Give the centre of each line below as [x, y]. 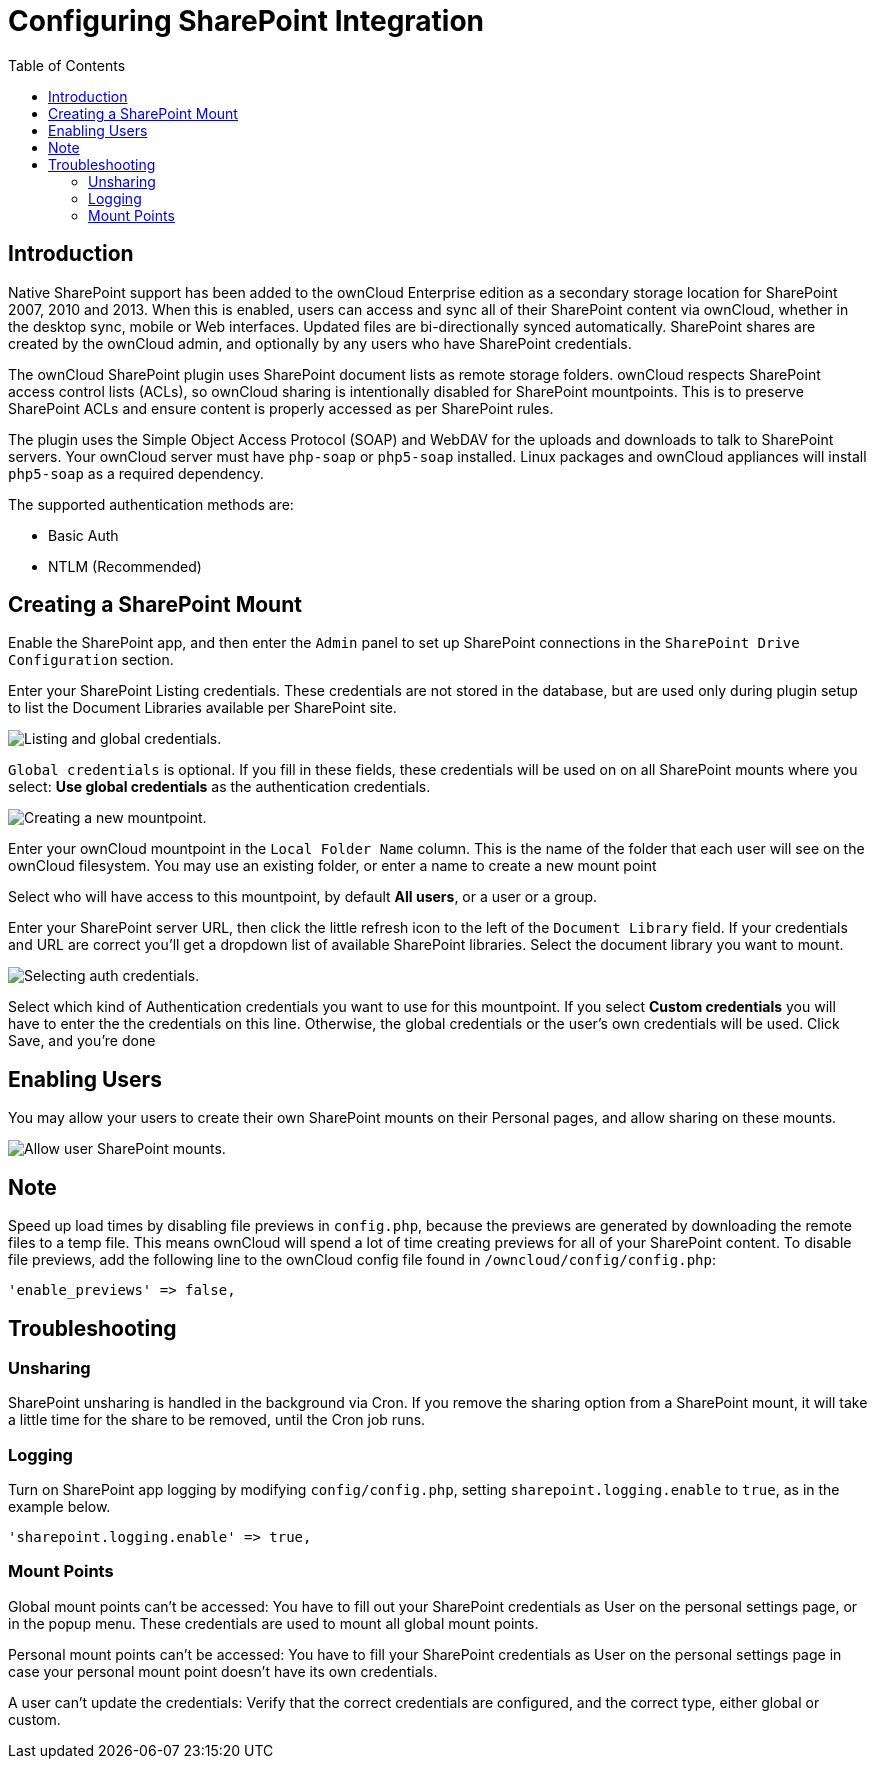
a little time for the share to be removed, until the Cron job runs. [217, 1420]
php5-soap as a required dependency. [136, 473]
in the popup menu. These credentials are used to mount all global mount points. [273, 1623]
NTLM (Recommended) [125, 566]
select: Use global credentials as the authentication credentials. [219, 787]
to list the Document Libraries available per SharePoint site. [202, 708]
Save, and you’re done [82, 1041]
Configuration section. [91, 660]
